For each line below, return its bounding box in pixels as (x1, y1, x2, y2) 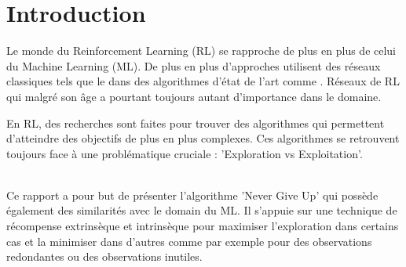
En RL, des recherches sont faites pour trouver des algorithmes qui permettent (6, 114, 385, 131)
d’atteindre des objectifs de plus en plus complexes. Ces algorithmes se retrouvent (6, 130, 400, 146)
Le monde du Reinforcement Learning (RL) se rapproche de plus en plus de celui (6, 42, 397, 59)
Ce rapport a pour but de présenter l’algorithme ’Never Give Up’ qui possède (6, 186, 379, 203)
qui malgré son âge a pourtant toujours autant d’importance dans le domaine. (6, 88, 382, 104)
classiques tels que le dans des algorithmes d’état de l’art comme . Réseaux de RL (6, 73, 400, 89)
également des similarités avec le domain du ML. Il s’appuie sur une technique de (6, 202, 397, 218)
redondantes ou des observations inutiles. (6, 248, 203, 265)
